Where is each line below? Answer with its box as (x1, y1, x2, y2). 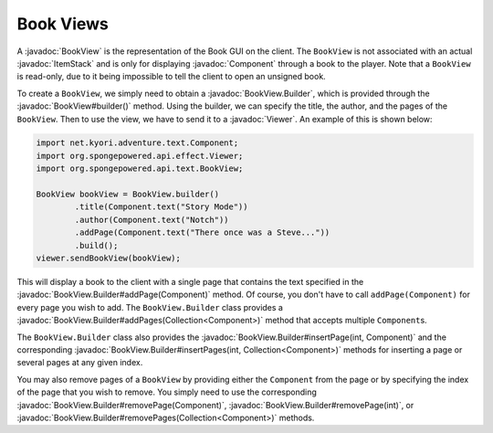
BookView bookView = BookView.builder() (36, 189, 219, 200)
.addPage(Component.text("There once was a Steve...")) (74, 227, 330, 238)
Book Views (16, 14, 110, 34)
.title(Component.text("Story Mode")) (74, 202, 248, 212)
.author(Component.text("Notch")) (74, 215, 229, 225)
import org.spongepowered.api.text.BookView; (36, 164, 244, 174)
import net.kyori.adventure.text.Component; (36, 138, 239, 148)
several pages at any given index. (16, 357, 143, 368)
